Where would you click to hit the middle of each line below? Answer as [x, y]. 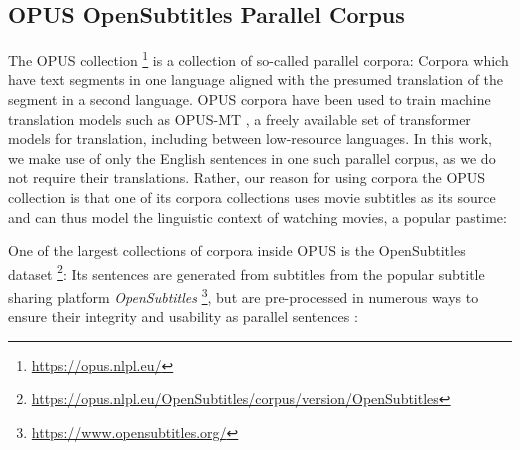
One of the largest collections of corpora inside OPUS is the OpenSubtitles [237, 250]
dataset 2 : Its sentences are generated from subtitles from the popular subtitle [246, 272]
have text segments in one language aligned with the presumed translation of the [256, 79]
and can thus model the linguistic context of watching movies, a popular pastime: [257, 216]
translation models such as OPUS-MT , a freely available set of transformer [239, 118]
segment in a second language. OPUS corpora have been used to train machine [249, 99]
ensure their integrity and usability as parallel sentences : [183, 316]
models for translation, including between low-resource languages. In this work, [250, 138]
